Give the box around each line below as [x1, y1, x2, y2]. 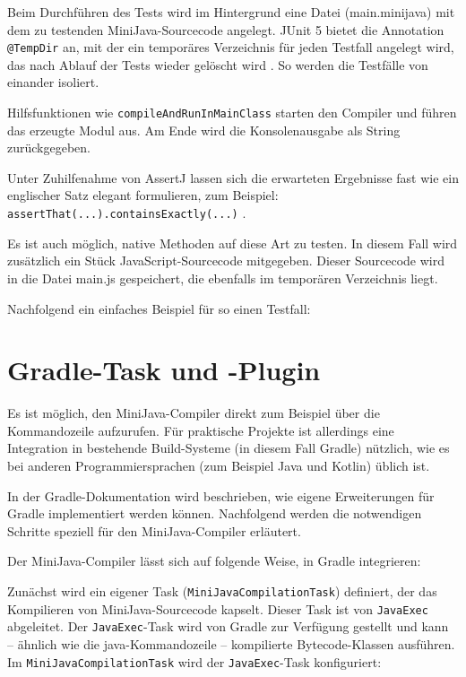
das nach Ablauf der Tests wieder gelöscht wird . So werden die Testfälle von [7, 55, 428, 74]
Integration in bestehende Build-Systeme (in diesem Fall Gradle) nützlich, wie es [7, 438, 450, 457]
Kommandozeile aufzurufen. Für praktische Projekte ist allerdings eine [7, 421, 394, 439]
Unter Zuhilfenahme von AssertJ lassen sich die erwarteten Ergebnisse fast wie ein [7, 168, 459, 187]
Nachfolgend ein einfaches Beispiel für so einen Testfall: [7, 299, 311, 317]
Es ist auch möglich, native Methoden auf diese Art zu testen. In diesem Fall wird [7, 233, 458, 252]
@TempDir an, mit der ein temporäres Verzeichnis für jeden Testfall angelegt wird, [7, 38, 454, 56]
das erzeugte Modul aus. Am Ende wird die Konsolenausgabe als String [7, 120, 401, 139]
